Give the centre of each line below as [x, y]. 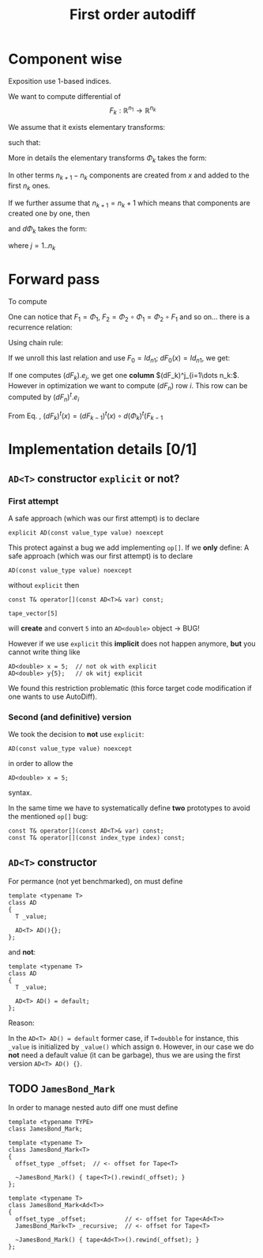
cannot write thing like [44, 652]
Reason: [22, 1023]
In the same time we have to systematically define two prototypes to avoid [129, 808]
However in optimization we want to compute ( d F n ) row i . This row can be [128, 386]
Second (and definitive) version [70, 717]
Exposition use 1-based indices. [60, 81]
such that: [24, 143]
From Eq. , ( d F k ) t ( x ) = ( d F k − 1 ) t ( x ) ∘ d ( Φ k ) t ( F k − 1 [86, 416]
